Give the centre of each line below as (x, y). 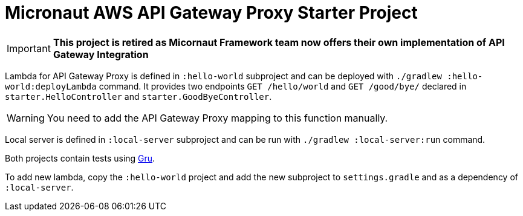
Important (29, 48)
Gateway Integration (101, 54)
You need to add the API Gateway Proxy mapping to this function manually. (217, 118)
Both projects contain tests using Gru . (80, 158)
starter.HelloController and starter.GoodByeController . (138, 96)
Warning (26, 118)
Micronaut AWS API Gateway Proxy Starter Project (211, 13)
